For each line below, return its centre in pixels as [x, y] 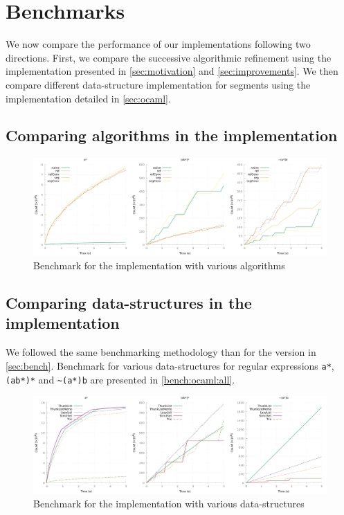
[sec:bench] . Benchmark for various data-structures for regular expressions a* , [170, 365]
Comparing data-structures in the [129, 303]
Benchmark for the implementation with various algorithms [159, 265]
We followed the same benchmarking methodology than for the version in [161, 352]
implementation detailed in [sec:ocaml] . [88, 98]
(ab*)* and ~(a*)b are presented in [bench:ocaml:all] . [120, 379]
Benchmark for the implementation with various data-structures [169, 503]
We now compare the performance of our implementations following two [158, 44]
